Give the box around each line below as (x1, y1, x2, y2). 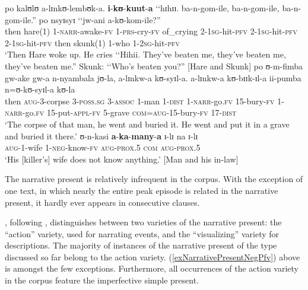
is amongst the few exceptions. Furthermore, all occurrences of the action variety (5, 262, 299, 275)
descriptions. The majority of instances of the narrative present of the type (5, 239, 277, 251)
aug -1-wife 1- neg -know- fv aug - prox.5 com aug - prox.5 (5, 141, 201, 154)
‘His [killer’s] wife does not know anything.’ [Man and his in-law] (5, 152, 239, 165)
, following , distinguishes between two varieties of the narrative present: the (5, 216, 282, 228)
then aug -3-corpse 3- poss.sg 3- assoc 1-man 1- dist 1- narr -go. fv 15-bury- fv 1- (5, 94, 284, 107)
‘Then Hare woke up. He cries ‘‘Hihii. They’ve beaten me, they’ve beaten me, (5, 48, 286, 60)
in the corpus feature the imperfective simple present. (5, 274, 199, 286)
